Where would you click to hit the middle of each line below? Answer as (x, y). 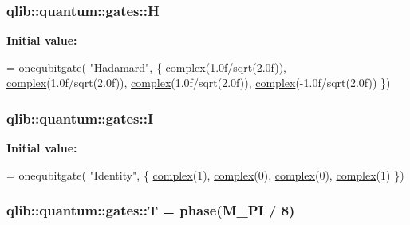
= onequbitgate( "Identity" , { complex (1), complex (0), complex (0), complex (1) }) (205, 174)
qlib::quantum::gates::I (80, 118)
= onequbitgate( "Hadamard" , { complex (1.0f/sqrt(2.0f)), (146, 67)
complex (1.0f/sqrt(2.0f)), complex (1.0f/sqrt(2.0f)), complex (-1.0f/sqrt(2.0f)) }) (199, 83)
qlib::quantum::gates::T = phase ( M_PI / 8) (151, 210)
